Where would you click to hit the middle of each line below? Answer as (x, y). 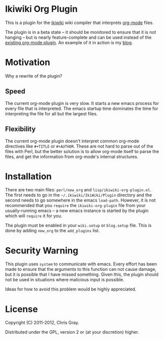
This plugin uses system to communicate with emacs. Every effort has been (81, 264)
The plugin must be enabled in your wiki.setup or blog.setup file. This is (78, 225)
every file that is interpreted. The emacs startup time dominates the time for (82, 108)
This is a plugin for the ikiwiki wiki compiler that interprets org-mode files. (79, 23)
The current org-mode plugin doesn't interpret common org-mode (72, 141)
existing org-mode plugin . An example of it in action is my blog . (69, 42)
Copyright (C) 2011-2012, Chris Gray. (42, 323)
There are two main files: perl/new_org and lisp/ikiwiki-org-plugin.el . (78, 190)
